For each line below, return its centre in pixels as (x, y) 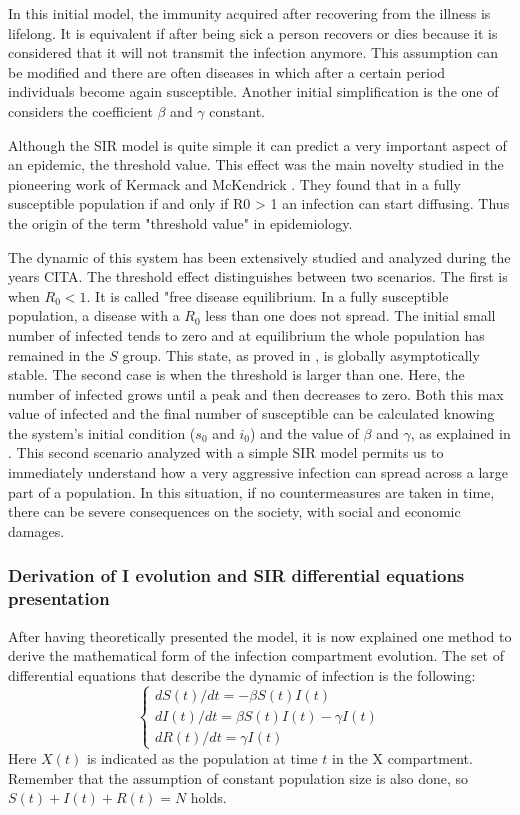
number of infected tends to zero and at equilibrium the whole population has (246, 334)
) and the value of (304, 432)
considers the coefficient (80, 110)
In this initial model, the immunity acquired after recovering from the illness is (249, 13)
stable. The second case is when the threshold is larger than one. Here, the (236, 374)
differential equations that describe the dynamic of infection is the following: (242, 674)
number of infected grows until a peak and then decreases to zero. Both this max (256, 393)
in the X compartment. (402, 757)
